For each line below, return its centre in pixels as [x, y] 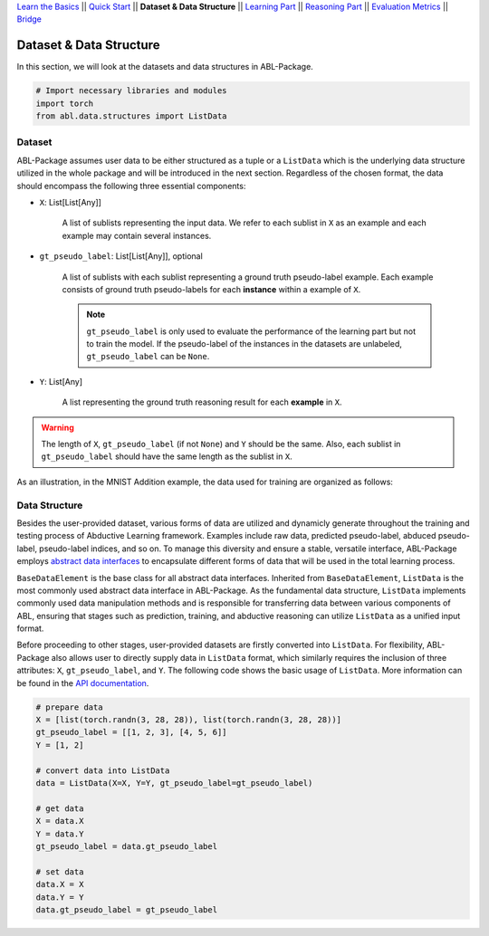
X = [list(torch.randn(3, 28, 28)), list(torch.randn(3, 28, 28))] [189, 720]
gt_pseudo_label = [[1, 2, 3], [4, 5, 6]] [131, 732]
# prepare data [69, 707]
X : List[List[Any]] [70, 202]
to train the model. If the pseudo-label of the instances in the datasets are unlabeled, [244, 344]
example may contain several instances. [137, 235]
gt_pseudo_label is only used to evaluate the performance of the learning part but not [251, 331]
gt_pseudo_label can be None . [148, 357]
